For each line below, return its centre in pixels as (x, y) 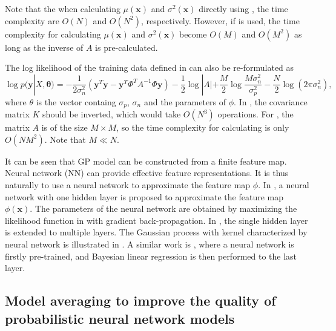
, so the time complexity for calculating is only (203, 127)
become (193, 34)
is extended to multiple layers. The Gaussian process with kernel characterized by (156, 232)
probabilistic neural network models (120, 318)
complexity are (32, 20)
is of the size (64, 127)
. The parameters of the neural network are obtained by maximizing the (163, 208)
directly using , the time (243, 8)
